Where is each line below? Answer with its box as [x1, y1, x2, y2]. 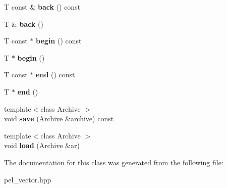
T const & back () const [4, 2, 81, 12]
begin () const [36, 35, 82, 46]
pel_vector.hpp [4, 174, 51, 184]
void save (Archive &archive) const [4, 113, 114, 124]
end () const [36, 69, 75, 80]
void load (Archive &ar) [4, 140, 80, 151]
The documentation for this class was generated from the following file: [4, 157, 223, 167]
